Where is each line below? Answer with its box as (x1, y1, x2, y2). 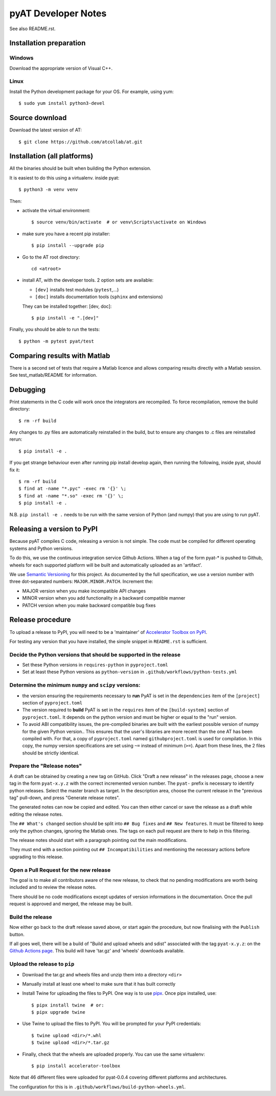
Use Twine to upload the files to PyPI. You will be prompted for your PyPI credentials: (22, 1020, 201, 1027)
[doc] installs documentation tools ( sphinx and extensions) (35, 294, 163, 300)
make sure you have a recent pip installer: (22, 231, 110, 237)
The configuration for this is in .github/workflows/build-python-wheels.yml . (9, 1084, 186, 1090)
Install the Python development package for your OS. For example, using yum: (9, 88, 174, 95)
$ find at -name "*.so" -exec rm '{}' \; (18, 493, 124, 498)
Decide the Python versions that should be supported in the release (9, 651, 181, 658)
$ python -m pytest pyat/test (18, 338, 95, 344)
